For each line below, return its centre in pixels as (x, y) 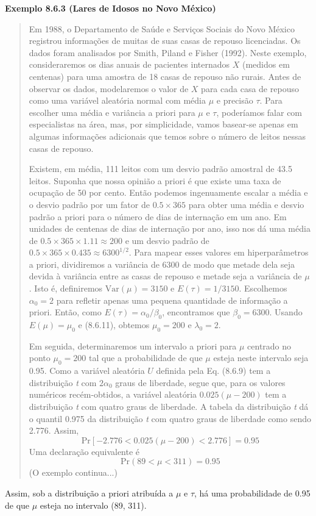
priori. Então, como (65, 312)
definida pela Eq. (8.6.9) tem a (213, 371)
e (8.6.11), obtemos (114, 325)
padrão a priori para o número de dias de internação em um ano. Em (158, 216)
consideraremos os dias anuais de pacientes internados (129, 64)
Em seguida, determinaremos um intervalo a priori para (133, 346)
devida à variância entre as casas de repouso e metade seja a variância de (165, 276)
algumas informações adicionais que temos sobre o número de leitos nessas (167, 136)
